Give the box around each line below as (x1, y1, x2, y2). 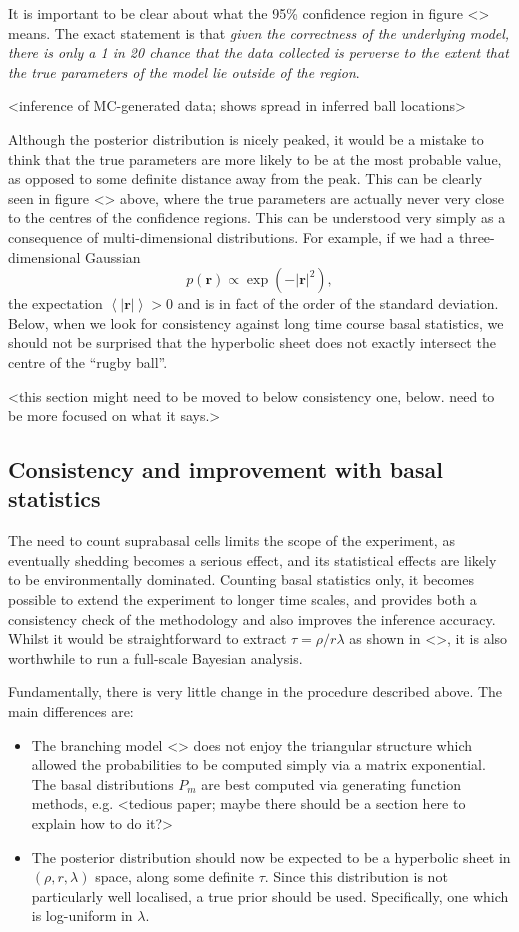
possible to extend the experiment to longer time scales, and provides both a (8, 589, 477, 610)
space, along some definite (95, 866, 254, 887)
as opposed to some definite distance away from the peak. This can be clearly (8, 168, 483, 189)
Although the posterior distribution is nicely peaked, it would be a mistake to (8, 128, 484, 149)
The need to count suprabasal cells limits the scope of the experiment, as (8, 530, 455, 551)
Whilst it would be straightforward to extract (8, 628, 287, 649)
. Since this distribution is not (264, 866, 448, 887)
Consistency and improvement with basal (8, 454, 443, 485)
